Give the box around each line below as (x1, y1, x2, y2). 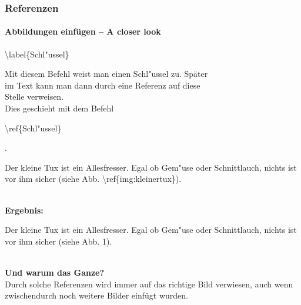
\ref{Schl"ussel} (5, 121, 62, 134)
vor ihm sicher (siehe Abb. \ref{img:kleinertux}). (5, 172, 182, 185)
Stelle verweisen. (5, 90, 64, 103)
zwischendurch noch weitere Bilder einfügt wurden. (5, 289, 188, 301)
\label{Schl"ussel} (5, 48, 69, 60)
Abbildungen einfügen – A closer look (5, 25, 161, 38)
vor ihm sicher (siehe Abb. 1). (5, 235, 112, 247)
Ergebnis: (5, 204, 44, 216)
